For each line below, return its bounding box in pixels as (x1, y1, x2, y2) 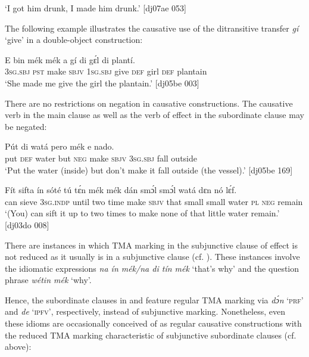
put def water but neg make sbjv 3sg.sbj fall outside (5, 151, 197, 164)
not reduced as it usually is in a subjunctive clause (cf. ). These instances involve (5, 250, 300, 263)
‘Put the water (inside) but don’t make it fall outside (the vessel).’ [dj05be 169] (5, 163, 293, 176)
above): (5, 340, 32, 353)
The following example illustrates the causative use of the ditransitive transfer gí (5, 21, 299, 34)
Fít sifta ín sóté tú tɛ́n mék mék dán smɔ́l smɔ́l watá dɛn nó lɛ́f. (5, 184, 237, 196)
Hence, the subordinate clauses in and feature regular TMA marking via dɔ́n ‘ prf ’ (5, 293, 304, 306)
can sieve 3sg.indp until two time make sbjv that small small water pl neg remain (5, 195, 303, 207)
